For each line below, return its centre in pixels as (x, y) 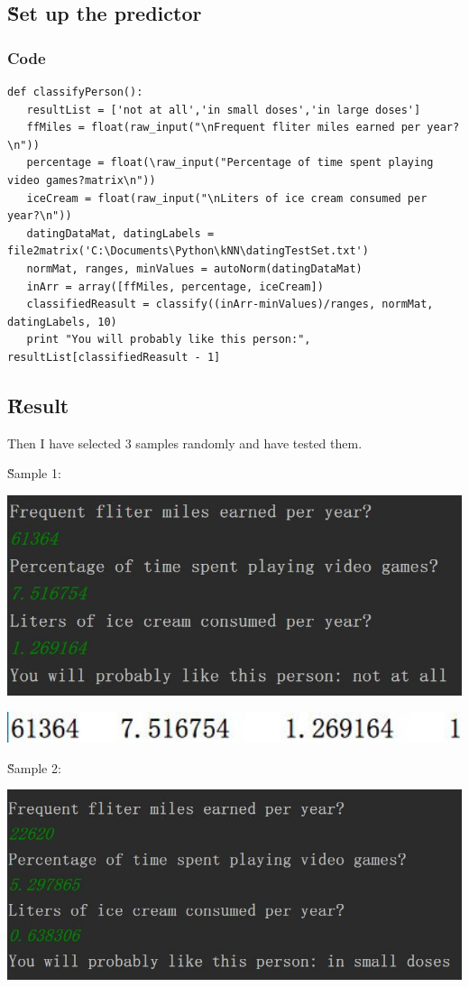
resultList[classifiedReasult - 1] (114, 357)
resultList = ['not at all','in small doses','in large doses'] (224, 110)
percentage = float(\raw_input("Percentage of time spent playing (230, 163)
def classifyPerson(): (75, 92)
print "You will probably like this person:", (169, 340)
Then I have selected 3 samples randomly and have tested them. (185, 443)
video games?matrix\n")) (82, 180)
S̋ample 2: (34, 767)
